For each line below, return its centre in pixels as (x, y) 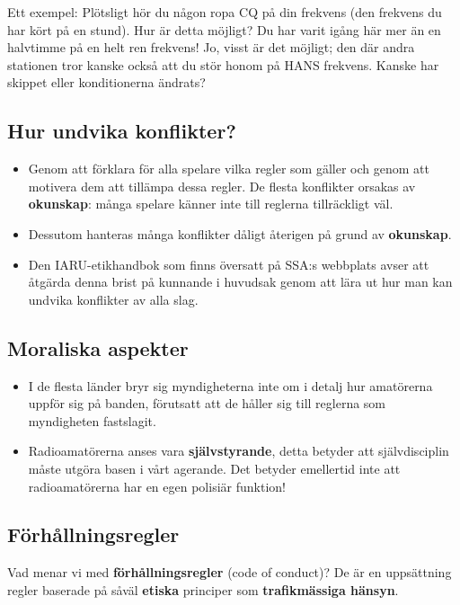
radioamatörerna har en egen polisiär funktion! (157, 486)
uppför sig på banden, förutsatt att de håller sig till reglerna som (207, 403)
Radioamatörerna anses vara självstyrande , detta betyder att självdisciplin (239, 451)
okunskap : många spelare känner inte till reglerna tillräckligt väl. (211, 204)
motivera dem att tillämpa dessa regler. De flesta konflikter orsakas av (222, 186)
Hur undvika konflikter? (122, 131)
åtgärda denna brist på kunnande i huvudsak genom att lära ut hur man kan (240, 282)
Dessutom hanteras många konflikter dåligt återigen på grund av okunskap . (240, 233)
